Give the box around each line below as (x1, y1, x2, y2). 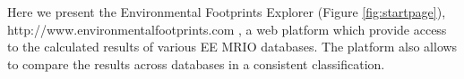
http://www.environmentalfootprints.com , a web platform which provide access (7, 20, 447, 38)
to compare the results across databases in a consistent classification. (7, 54, 385, 73)
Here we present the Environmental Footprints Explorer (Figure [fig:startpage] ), (7, 3, 446, 20)
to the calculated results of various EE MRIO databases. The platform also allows (7, 37, 458, 56)
